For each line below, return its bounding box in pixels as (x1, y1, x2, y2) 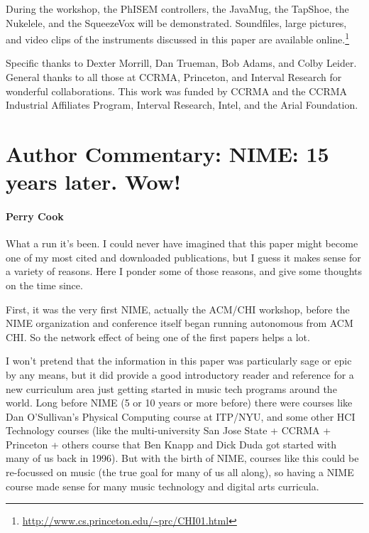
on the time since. (6, 277, 83, 292)
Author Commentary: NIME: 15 (6, 139, 329, 168)
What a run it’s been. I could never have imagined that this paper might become (6, 236, 358, 251)
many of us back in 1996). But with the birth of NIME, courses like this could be (6, 451, 359, 465)
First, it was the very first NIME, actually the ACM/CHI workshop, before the (6, 301, 350, 316)
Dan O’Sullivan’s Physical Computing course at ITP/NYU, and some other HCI (6, 409, 356, 424)
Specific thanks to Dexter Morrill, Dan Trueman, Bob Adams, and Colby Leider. (6, 55, 357, 70)
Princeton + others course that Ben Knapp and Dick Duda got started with (6, 436, 336, 451)
